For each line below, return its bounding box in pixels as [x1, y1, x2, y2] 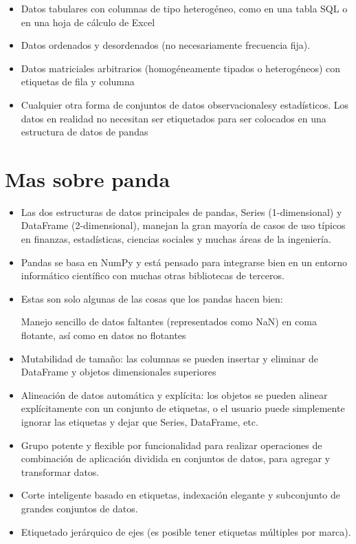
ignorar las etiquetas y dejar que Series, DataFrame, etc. [21, 415, 258, 428]
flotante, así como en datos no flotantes [21, 328, 186, 342]
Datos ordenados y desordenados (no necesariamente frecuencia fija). [21, 38, 311, 52]
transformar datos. [21, 464, 100, 479]
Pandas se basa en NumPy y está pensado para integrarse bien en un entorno [21, 254, 348, 269]
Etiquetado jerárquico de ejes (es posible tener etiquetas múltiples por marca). [21, 524, 351, 538]
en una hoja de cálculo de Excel [21, 14, 155, 29]
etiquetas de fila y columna [21, 74, 135, 89]
